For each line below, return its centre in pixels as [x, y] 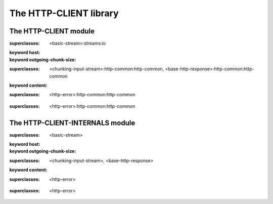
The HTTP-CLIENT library [64, 13]
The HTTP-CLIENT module [52, 31]
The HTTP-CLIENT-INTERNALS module [72, 123]
